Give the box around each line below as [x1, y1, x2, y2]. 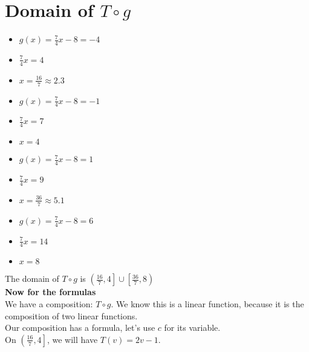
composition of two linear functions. [5, 309, 138, 322]
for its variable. [164, 321, 221, 334]
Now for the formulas [5, 285, 96, 298]
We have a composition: [5, 298, 93, 310]
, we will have [47, 333, 98, 345]
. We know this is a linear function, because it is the [111, 298, 304, 310]
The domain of [5, 272, 59, 285]
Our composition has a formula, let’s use [5, 321, 155, 334]
